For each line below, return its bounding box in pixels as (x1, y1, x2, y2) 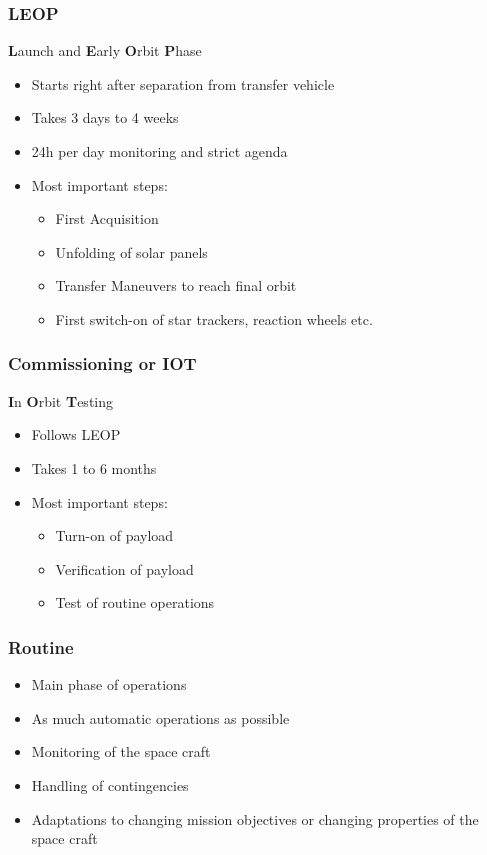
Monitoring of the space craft (31, 741, 211, 762)
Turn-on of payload (55, 525, 174, 546)
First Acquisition (55, 208, 159, 229)
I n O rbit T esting (8, 390, 114, 411)
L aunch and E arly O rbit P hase (8, 40, 202, 61)
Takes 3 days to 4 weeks (31, 107, 179, 128)
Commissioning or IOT (8, 351, 197, 376)
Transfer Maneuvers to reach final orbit (55, 275, 297, 296)
